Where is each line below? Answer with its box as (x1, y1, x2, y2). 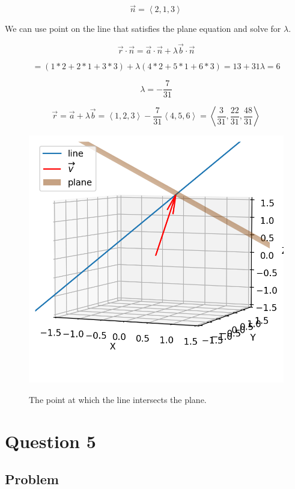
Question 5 (5, 428, 96, 453)
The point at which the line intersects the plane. (29, 393, 207, 405)
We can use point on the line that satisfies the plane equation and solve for (5, 22, 281, 35)
